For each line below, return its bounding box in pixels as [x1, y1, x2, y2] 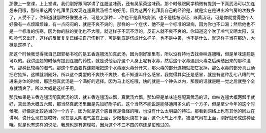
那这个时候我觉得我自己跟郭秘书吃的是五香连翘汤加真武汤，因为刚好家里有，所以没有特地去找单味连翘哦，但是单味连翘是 [9, 51, 255, 56]
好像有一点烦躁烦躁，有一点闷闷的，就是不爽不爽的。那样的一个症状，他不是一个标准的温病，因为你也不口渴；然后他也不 [9, 21, 255, 27]
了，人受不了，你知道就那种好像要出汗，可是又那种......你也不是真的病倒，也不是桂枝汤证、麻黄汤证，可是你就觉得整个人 [9, 14, 254, 20]
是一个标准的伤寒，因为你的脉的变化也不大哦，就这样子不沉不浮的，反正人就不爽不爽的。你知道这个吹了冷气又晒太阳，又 [9, 28, 255, 34]
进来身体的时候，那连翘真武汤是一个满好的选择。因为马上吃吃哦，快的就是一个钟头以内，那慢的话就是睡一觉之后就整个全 [9, 79, 255, 84]
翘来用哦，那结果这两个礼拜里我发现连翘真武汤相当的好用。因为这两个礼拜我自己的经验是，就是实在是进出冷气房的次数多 [9, 7, 255, 13]
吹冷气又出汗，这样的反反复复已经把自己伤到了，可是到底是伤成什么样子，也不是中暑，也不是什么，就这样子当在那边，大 [9, 35, 255, 41]
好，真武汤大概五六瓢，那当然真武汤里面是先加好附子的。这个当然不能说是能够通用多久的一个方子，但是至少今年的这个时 [9, 101, 255, 107]
